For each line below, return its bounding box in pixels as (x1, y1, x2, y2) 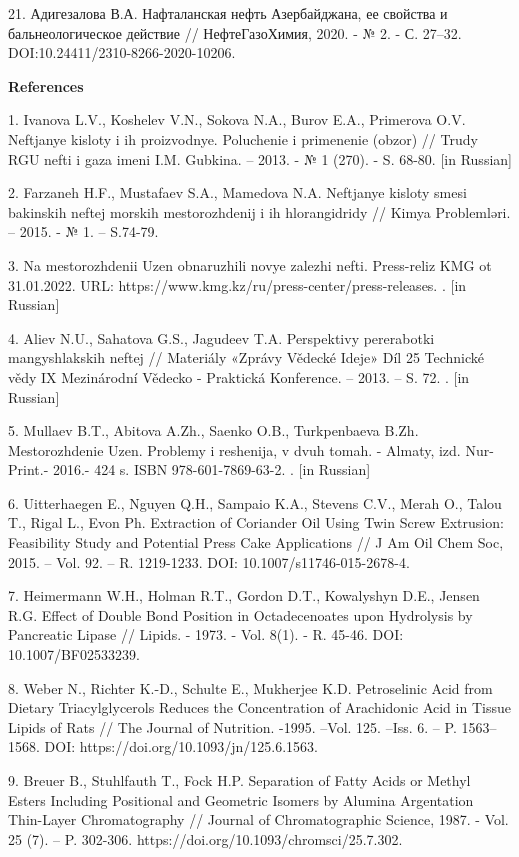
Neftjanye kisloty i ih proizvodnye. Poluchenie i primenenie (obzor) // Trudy (8, 128, 478, 149)
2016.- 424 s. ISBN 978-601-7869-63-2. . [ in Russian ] (52, 459, 371, 480)
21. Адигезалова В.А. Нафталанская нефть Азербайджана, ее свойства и (8, 3, 448, 23)
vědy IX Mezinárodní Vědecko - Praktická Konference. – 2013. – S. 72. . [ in (8, 366, 470, 387)
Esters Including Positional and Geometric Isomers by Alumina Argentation (8, 789, 474, 810)
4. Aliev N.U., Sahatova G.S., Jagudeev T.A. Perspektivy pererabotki (8, 327, 435, 348)
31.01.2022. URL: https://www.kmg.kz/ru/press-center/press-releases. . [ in (8, 274, 467, 295)
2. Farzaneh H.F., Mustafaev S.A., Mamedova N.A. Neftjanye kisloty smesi (8, 182, 467, 203)
